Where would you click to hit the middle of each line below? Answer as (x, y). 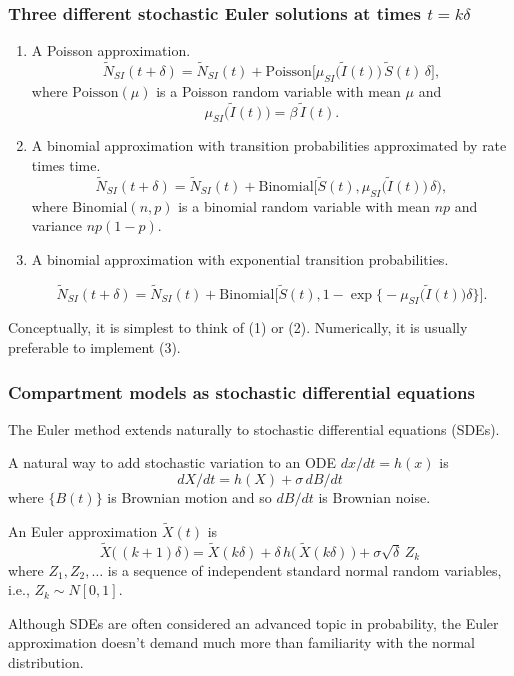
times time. (66, 165)
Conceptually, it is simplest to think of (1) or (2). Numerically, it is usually (238, 327)
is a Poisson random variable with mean (278, 90)
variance (57, 225)
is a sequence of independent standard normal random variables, (304, 569)
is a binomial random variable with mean (304, 205)
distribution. (46, 662)
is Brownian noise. (374, 497)
